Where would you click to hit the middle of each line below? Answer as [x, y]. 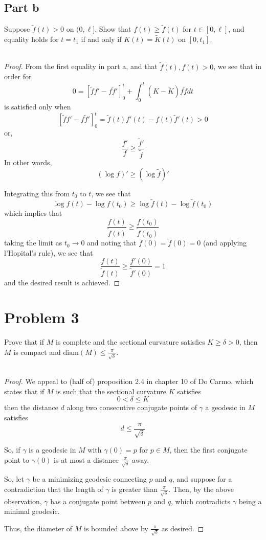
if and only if [101, 39]
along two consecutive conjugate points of [132, 407]
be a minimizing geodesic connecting [90, 479]
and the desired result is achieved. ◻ [62, 282]
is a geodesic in [52, 450]
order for [18, 76]
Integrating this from [37, 193]
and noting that [112, 243]
